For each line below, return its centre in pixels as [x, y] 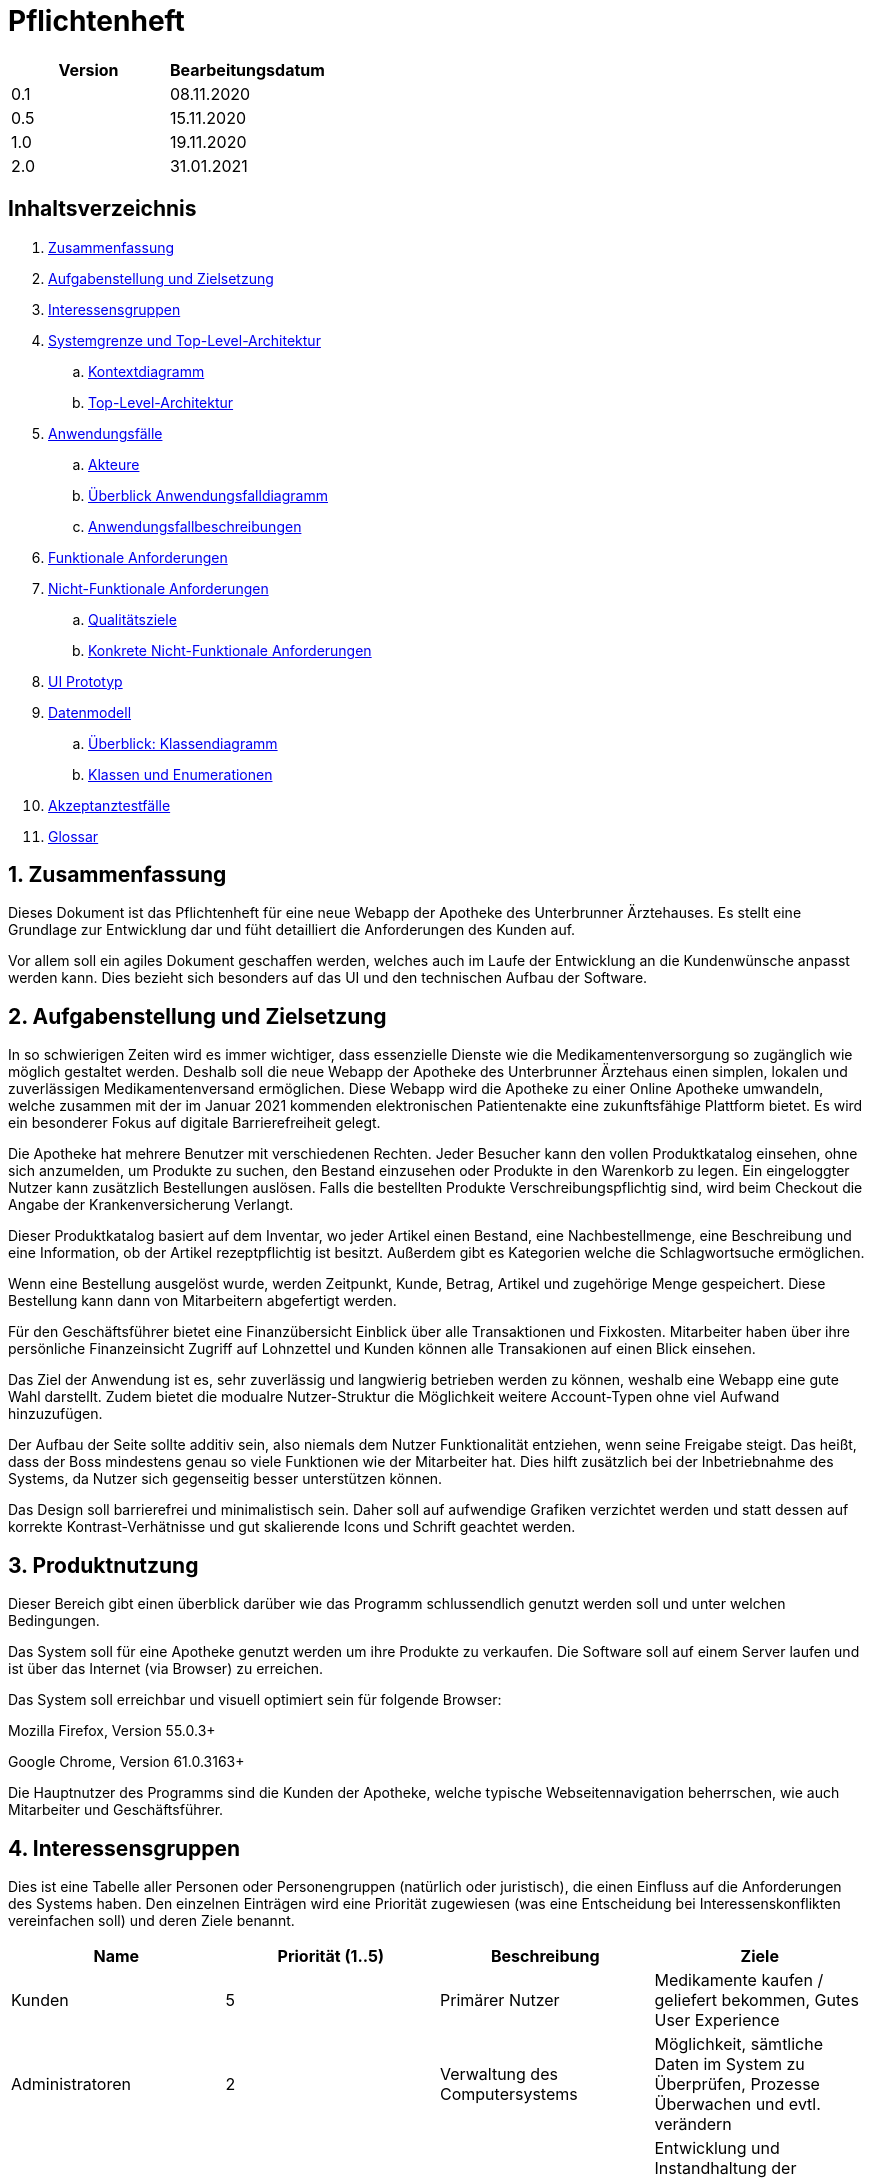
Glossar [73, 836]
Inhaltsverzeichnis [102, 209]
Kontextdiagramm [146, 371]
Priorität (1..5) [330, 1955]
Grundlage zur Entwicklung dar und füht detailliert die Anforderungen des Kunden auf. [292, 930]
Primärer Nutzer [500, 1999]
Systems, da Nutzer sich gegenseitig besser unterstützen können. [225, 1479]
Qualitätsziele [132, 619]
